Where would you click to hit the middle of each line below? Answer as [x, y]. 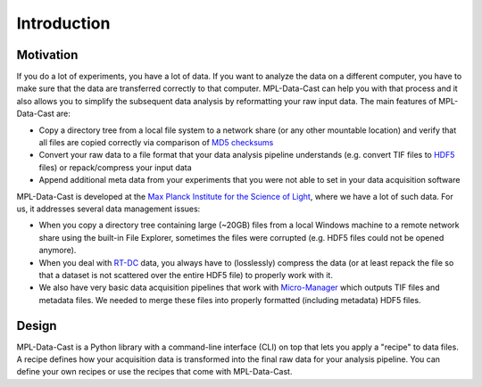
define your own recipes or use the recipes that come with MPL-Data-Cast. [154, 372]
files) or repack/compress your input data [115, 167]
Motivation [47, 55]
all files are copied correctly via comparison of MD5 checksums [156, 143]
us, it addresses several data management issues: [108, 209]
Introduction [63, 23]
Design [37, 325]
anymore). [58, 251]
